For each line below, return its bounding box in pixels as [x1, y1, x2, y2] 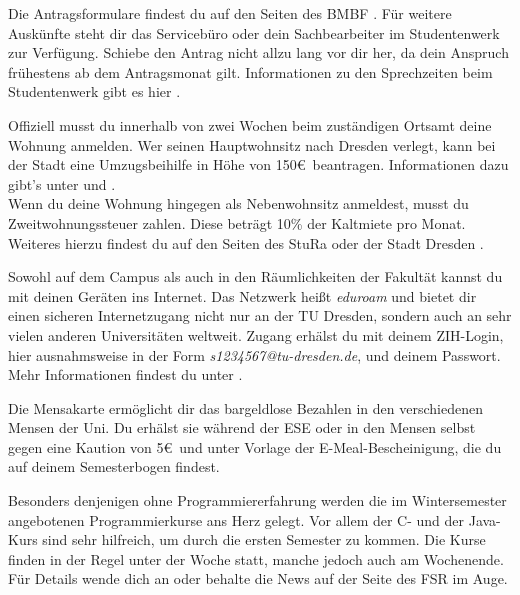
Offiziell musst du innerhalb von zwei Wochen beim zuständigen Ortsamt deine [8, 114, 492, 135]
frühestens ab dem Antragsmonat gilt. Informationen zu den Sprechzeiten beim [8, 61, 493, 82]
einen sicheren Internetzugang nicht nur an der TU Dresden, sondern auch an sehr [8, 305, 512, 326]
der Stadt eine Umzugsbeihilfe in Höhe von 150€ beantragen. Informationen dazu [8, 154, 509, 175]
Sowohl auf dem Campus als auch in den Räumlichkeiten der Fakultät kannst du [8, 266, 503, 287]
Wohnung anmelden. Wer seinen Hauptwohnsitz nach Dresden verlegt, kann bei [8, 134, 496, 155]
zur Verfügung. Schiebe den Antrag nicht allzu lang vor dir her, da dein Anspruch [8, 42, 509, 63]
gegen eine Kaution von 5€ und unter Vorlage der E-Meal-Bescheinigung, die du [8, 436, 502, 457]
